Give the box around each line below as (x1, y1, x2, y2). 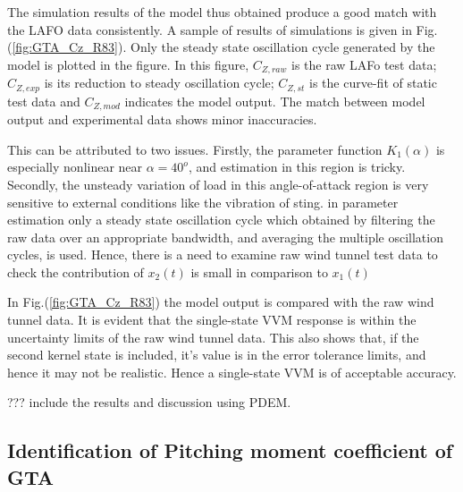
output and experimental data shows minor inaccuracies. (7, 110, 317, 129)
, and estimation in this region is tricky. (188, 157, 406, 176)
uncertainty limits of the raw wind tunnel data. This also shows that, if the (7, 327, 419, 346)
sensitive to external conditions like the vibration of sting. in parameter (7, 192, 399, 211)
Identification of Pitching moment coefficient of (7, 437, 453, 464)
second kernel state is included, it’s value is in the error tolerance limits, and (7, 345, 426, 364)
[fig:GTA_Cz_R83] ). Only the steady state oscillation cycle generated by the (12, 38, 435, 56)
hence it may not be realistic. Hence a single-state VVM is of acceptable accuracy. (7, 362, 457, 381)
